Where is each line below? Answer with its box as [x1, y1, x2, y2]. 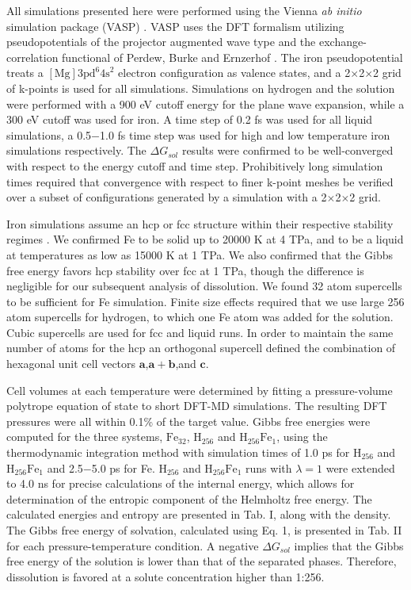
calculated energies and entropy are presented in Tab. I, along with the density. [6, 506, 391, 523]
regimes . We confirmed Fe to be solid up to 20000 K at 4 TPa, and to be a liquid [6, 231, 404, 247]
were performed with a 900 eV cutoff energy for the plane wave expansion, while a [6, 95, 405, 112]
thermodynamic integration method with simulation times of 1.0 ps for [6, 444, 350, 461]
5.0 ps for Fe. [91, 459, 155, 476]
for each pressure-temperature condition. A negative [6, 537, 259, 554]
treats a [6, 64, 44, 81]
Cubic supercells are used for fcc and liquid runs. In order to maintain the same [6, 324, 394, 340]
